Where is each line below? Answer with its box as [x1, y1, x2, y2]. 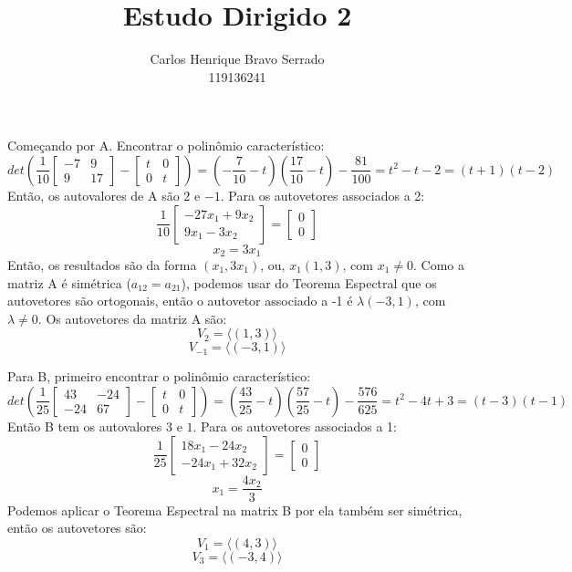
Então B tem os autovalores [7, 416, 162, 435]
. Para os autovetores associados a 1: [192, 416, 397, 435]
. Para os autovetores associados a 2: [220, 185, 425, 204]
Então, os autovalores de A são [7, 185, 180, 204]
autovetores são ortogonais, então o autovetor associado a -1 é [7, 291, 353, 310]
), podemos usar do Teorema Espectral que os [181, 273, 437, 292]
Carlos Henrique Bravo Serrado [150, 49, 325, 68]
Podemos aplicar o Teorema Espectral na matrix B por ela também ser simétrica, [7, 500, 463, 519]
